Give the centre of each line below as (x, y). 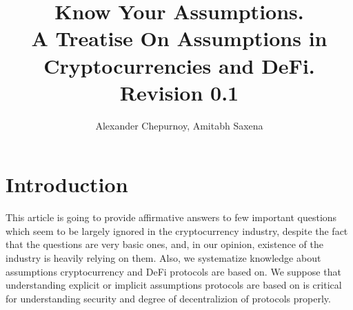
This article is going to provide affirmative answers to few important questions (171, 217)
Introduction (67, 184)
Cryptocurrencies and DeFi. (179, 65)
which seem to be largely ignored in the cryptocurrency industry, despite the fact (177, 230)
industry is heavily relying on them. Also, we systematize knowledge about (163, 258)
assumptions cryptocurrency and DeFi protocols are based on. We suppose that (173, 271)
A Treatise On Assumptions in (179, 38)
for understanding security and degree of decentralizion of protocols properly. (168, 298)
